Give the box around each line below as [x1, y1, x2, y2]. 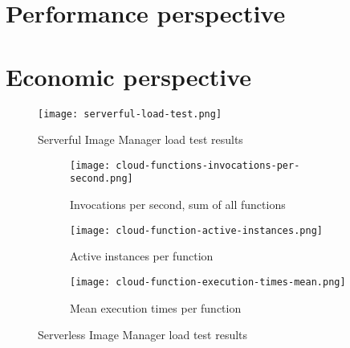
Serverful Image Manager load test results [38, 131, 243, 148]
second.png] [70, 173, 133, 185]
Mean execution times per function [70, 299, 242, 316]
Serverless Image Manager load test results [38, 326, 248, 343]
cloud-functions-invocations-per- [116, 159, 300, 171]
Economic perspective [6, 59, 252, 92]
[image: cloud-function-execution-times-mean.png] [70, 276, 346, 288]
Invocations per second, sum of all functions [70, 196, 286, 213]
